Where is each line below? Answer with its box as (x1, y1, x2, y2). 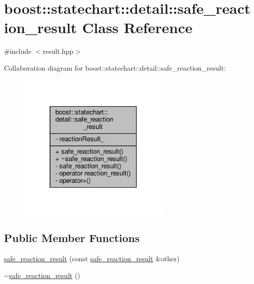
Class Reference (82, 17, 193, 38)
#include (4, 46, 32, 56)
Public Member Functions (4, 230, 140, 245)
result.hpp (43, 46, 74, 56)
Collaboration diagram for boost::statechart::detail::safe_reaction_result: (4, 62, 226, 73)
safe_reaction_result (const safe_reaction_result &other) (4, 253, 180, 264)
